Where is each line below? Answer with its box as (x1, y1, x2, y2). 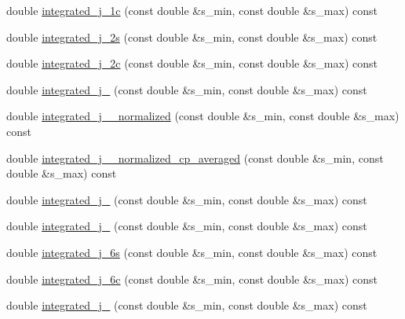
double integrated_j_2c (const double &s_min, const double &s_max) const (6, 55, 378, 71)
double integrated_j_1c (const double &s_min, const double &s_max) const (6, 2, 378, 18)
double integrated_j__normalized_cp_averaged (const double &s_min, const (6, 149, 384, 166)
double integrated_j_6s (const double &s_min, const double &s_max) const (6, 244, 378, 260)
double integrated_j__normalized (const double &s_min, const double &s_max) (6, 108, 400, 124)
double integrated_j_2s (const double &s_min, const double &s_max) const (6, 28, 378, 45)
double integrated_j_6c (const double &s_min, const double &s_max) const (6, 270, 378, 287)
